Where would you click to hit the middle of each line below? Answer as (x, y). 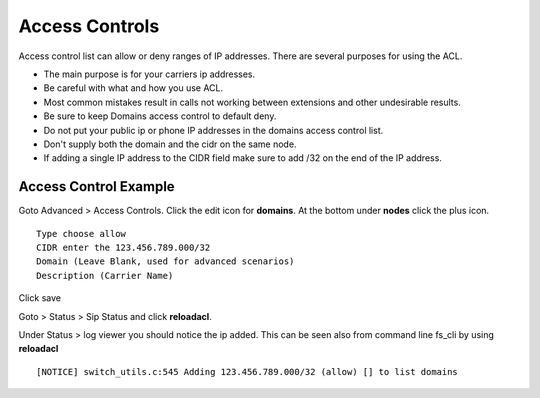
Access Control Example (96, 186)
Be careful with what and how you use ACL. (133, 88)
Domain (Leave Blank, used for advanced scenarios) (165, 261)
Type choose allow (81, 233)
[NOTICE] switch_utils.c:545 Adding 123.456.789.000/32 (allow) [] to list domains (247, 371)
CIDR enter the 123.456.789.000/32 (123, 247)
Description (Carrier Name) (105, 275)
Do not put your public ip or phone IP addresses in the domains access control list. (213, 130)
